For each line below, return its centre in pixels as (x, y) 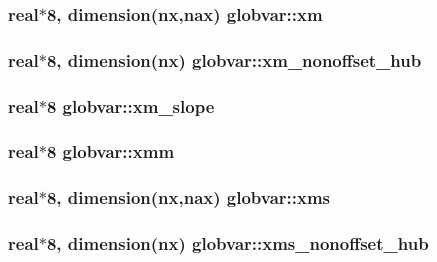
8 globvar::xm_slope (130, 105)
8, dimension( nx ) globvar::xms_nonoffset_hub (237, 243)
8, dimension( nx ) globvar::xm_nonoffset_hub (234, 59)
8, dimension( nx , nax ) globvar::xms (188, 197)
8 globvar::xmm (110, 151)
